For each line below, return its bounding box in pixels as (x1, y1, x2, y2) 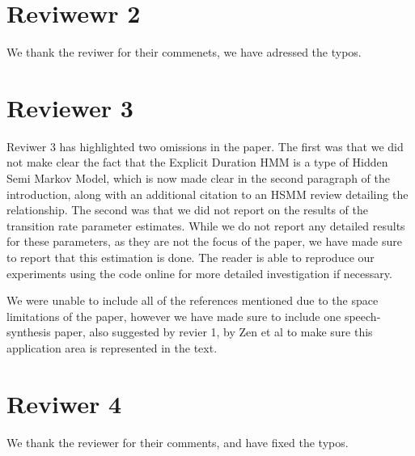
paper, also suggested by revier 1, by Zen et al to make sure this (54, 323, 373, 340)
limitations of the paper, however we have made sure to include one (6, 307, 341, 324)
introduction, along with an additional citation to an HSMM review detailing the (6, 185, 409, 202)
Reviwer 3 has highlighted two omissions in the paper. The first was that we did (6, 137, 404, 154)
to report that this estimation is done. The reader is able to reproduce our (6, 249, 375, 265)
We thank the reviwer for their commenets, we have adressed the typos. (6, 44, 362, 61)
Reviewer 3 (6, 91, 133, 124)
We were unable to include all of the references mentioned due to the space (6, 292, 379, 309)
